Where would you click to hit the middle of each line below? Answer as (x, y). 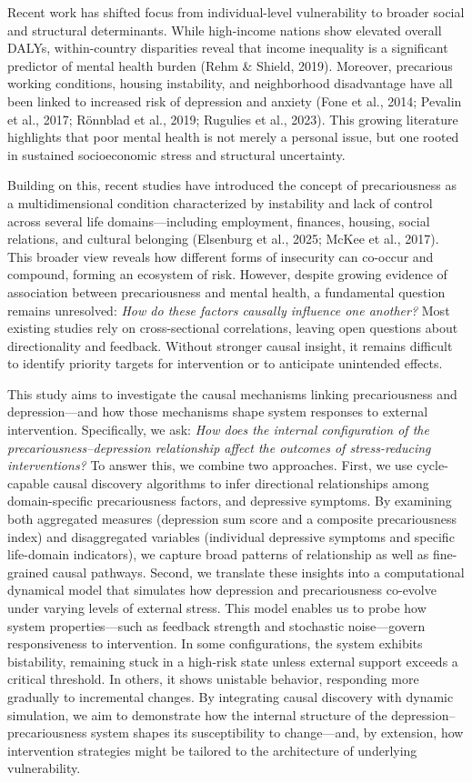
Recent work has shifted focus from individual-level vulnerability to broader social (236, 12)
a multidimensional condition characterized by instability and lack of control (220, 202)
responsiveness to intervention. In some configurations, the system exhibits (215, 643)
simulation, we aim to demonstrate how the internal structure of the (197, 714)
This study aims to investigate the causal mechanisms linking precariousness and (232, 393)
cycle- (432, 465)
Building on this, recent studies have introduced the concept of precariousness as (232, 185)
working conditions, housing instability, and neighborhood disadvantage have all (230, 83)
